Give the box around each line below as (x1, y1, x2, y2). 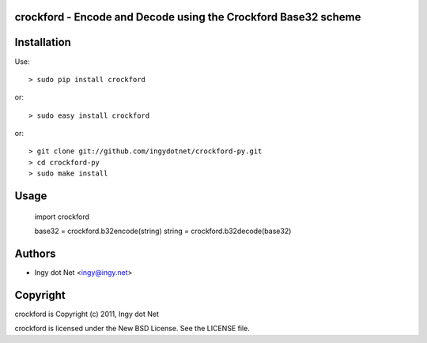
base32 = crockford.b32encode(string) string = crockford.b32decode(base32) (34, 226, 292, 236)
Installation (14, 36, 71, 49)
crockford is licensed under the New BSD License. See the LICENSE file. (14, 324, 251, 334)
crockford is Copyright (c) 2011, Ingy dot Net (14, 309, 160, 318)
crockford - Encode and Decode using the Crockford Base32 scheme (14, 10, 361, 24)
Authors (14, 247, 56, 260)
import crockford (34, 212, 90, 221)
